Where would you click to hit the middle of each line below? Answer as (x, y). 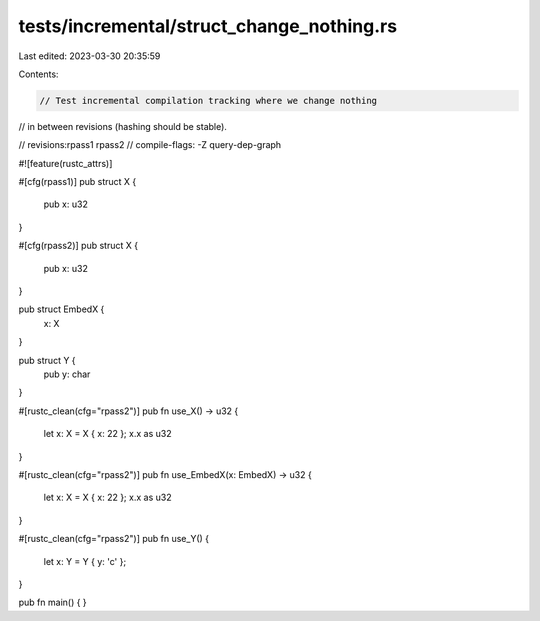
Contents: (38, 74)
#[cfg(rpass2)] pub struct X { (78, 246)
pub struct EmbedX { (61, 309)
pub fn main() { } (52, 602)
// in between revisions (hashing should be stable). (122, 126)
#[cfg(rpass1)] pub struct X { (77, 182)
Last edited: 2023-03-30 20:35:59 (89, 56)
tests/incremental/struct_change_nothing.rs (208, 26)
